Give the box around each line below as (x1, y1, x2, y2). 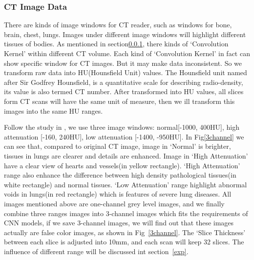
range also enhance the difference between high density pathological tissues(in (4, 170, 236, 180)
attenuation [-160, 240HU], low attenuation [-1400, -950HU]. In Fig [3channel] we (4, 131, 244, 141)
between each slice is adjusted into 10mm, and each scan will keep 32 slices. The (4, 237, 244, 247)
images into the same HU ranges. (4, 105, 103, 116)
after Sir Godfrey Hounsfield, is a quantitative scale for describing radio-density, (4, 77, 243, 87)
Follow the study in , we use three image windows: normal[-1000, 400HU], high (4, 122, 239, 132)
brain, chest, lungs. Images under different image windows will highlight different (4, 29, 246, 39)
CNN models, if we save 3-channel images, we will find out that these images (4, 218, 234, 228)
